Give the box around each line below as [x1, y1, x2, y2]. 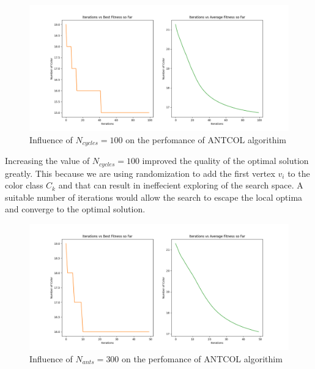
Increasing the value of [5, 154, 90, 167]
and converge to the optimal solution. [5, 203, 146, 215]
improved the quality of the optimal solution [142, 154, 309, 167]
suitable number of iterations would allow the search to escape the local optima [5, 190, 303, 203]
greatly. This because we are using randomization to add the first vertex [5, 166, 275, 179]
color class [5, 179, 43, 192]
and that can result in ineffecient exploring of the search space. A [58, 179, 303, 192]
